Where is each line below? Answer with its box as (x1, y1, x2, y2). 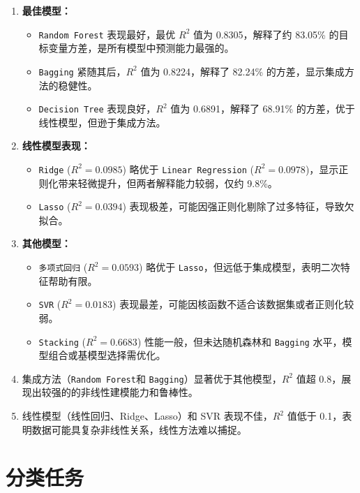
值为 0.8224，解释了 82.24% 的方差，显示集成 (140, 64, 345, 78)
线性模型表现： (22, 138, 91, 153)
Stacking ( (38, 334, 86, 348)
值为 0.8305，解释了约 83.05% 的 (193, 27, 339, 41)
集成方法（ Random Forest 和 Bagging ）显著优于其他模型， (22, 371, 282, 385)
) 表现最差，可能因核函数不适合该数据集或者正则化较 (112, 297, 354, 311)
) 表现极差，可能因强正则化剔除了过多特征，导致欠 (122, 199, 354, 214)
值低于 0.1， (287, 409, 343, 423)
